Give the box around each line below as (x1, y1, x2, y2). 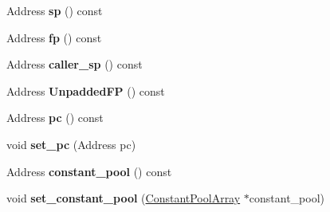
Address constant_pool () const (6, 163, 172, 179)
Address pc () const (6, 109, 104, 126)
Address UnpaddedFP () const (6, 82, 165, 99)
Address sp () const (6, 2, 103, 18)
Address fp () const (6, 29, 102, 45)
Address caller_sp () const (6, 56, 143, 73)
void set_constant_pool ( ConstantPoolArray (6, 190, 241, 206)
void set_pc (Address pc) (6, 135, 136, 152)
